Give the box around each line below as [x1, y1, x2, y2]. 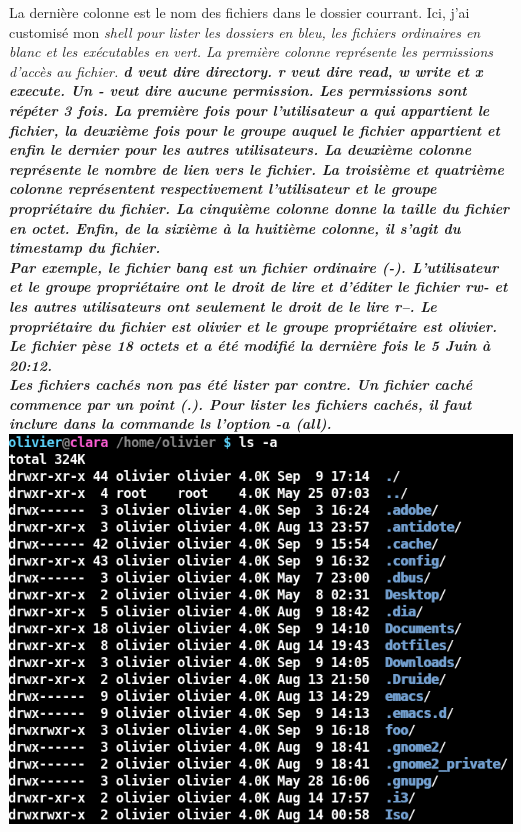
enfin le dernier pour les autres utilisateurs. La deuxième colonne [9, 139, 472, 160]
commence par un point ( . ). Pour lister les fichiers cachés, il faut [9, 393, 472, 414]
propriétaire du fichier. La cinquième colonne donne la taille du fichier [9, 197, 510, 218]
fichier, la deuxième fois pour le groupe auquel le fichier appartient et [9, 119, 500, 140]
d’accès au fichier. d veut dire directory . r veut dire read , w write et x [9, 60, 483, 81]
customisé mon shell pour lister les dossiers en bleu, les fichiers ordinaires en [9, 21, 481, 42]
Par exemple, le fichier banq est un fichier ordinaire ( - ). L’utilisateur [9, 256, 499, 277]
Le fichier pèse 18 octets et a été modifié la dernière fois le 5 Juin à [9, 335, 491, 356]
